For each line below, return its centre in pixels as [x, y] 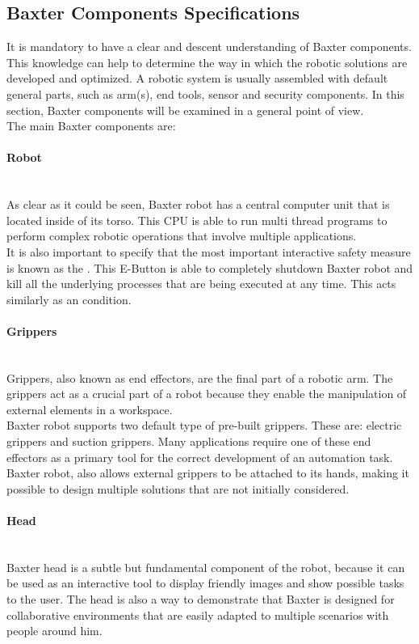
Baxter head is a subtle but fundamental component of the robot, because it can [206, 567]
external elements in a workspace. [90, 409]
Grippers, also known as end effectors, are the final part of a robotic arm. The [200, 377]
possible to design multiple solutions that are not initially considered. [178, 488]
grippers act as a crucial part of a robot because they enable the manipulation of [207, 394]
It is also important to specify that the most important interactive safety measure [209, 251]
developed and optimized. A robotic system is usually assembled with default [197, 78]
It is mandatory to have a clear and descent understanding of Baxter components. [209, 47]
